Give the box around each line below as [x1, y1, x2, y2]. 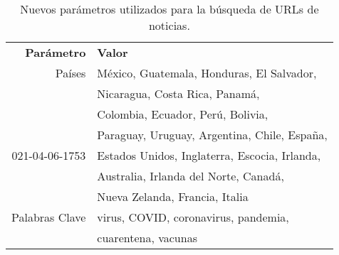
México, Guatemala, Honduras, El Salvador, [97, 65, 317, 81]
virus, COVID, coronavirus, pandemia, [97, 209, 289, 225]
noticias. [148, 17, 190, 33]
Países [55, 65, 86, 81]
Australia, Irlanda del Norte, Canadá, [97, 168, 284, 184]
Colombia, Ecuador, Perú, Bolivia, [97, 106, 268, 122]
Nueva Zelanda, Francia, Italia [97, 188, 249, 205]
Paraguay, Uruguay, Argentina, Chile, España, [97, 126, 328, 143]
